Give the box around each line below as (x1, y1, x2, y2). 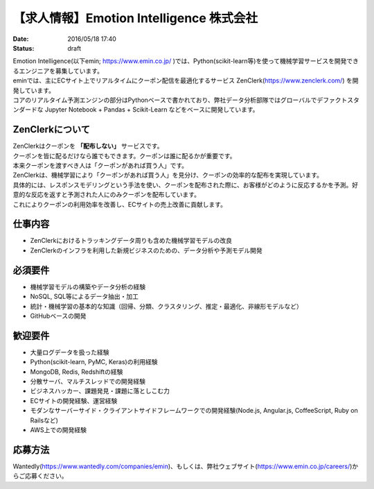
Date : (12, 35, 29, 43)
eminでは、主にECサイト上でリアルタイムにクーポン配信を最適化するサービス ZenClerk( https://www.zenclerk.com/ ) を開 (12, 76, 359, 85)
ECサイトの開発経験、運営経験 (30, 396, 118, 405)
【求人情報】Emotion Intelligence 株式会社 (12, 10, 258, 26)
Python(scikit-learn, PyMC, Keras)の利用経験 (30, 358, 158, 366)
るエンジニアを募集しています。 (12, 67, 104, 75)
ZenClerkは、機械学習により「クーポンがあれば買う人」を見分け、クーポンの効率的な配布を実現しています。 (12, 171, 323, 180)
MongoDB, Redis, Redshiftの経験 (30, 368, 123, 376)
